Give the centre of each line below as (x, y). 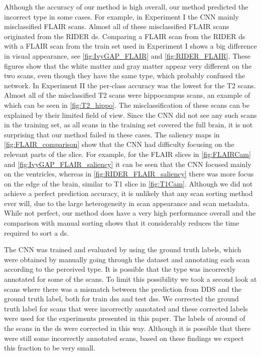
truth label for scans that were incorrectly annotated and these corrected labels (126, 308)
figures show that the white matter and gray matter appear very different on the (128, 65)
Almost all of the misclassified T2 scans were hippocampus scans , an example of (127, 95)
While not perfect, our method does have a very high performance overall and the (130, 213)
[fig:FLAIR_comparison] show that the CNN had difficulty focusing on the (119, 144)
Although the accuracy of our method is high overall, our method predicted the (126, 7)
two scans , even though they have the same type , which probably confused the (125, 75)
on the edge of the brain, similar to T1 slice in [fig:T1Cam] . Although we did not (128, 183)
